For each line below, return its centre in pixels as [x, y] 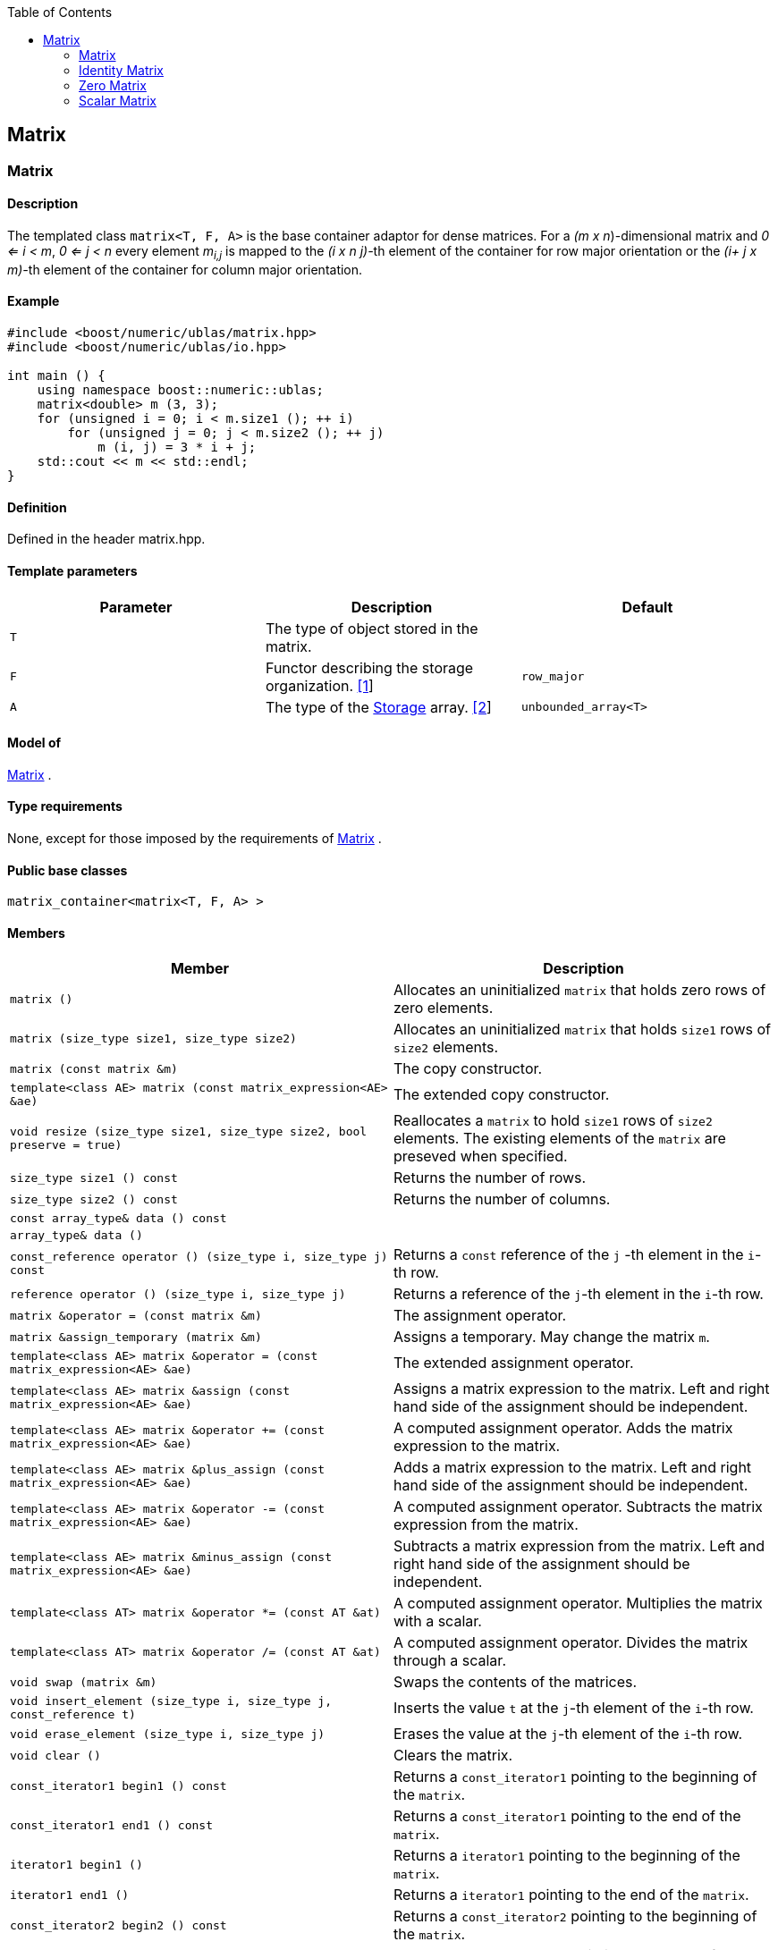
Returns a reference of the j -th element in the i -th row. [579, 1294]
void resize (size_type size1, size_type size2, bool [189, 1132]
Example [34, 301]
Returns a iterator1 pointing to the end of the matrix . [571, 1895]
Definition [37, 507]
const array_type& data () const [118, 1219]
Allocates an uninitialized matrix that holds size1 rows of [582, 1030]
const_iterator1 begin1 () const [118, 1785]
